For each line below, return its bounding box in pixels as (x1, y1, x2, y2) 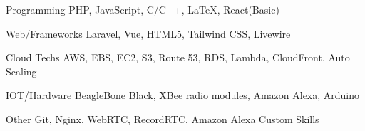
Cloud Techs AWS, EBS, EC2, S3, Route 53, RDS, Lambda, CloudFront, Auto (6, 50, 350, 65)
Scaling (6, 63, 37, 78)
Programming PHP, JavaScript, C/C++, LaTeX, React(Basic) (6, 2, 279, 16)
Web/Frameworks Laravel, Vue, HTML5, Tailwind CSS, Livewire (6, 26, 291, 41)
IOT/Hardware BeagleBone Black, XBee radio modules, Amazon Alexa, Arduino (6, 88, 360, 103)
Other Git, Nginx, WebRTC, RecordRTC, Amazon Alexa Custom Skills (6, 111, 319, 126)
